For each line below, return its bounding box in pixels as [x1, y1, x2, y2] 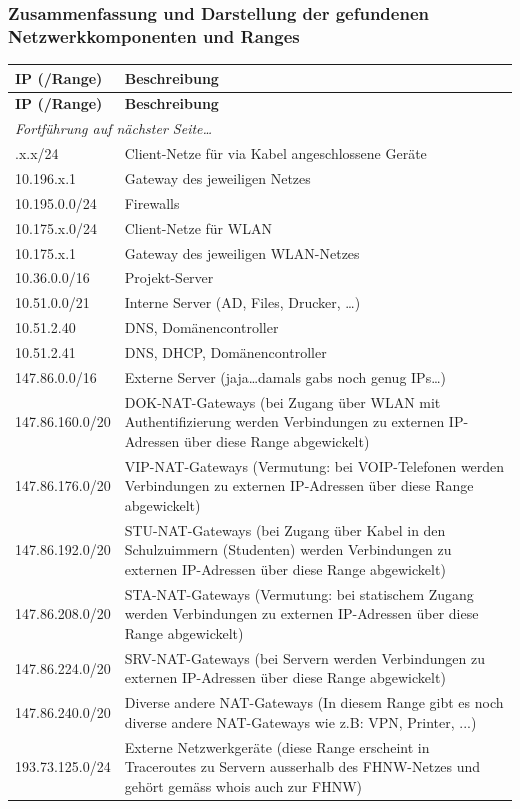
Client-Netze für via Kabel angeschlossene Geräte [124, 143, 427, 164]
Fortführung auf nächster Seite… [15, 118, 213, 139]
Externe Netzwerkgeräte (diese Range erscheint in [124, 736, 430, 757]
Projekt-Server [124, 267, 214, 288]
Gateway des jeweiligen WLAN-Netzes [124, 242, 360, 263]
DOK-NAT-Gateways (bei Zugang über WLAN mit [124, 391, 441, 412]
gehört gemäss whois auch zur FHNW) [124, 775, 363, 796]
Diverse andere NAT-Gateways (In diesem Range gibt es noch [124, 692, 504, 713]
